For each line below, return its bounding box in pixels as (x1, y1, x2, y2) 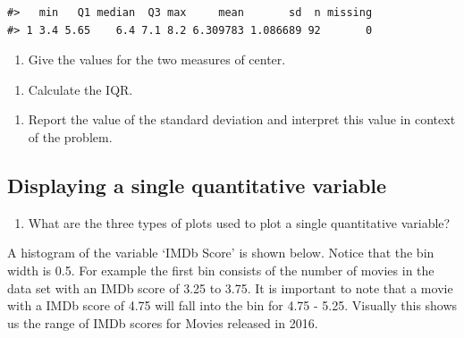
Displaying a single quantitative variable (7, 171, 387, 199)
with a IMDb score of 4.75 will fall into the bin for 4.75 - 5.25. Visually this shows (7, 296, 458, 315)
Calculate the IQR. (28, 80, 133, 98)
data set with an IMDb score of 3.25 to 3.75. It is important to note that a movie (7, 278, 453, 297)
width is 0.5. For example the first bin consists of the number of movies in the (7, 260, 434, 279)
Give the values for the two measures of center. (28, 50, 286, 69)
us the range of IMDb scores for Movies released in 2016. (7, 313, 318, 332)
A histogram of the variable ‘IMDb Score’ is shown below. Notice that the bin (7, 243, 434, 262)
